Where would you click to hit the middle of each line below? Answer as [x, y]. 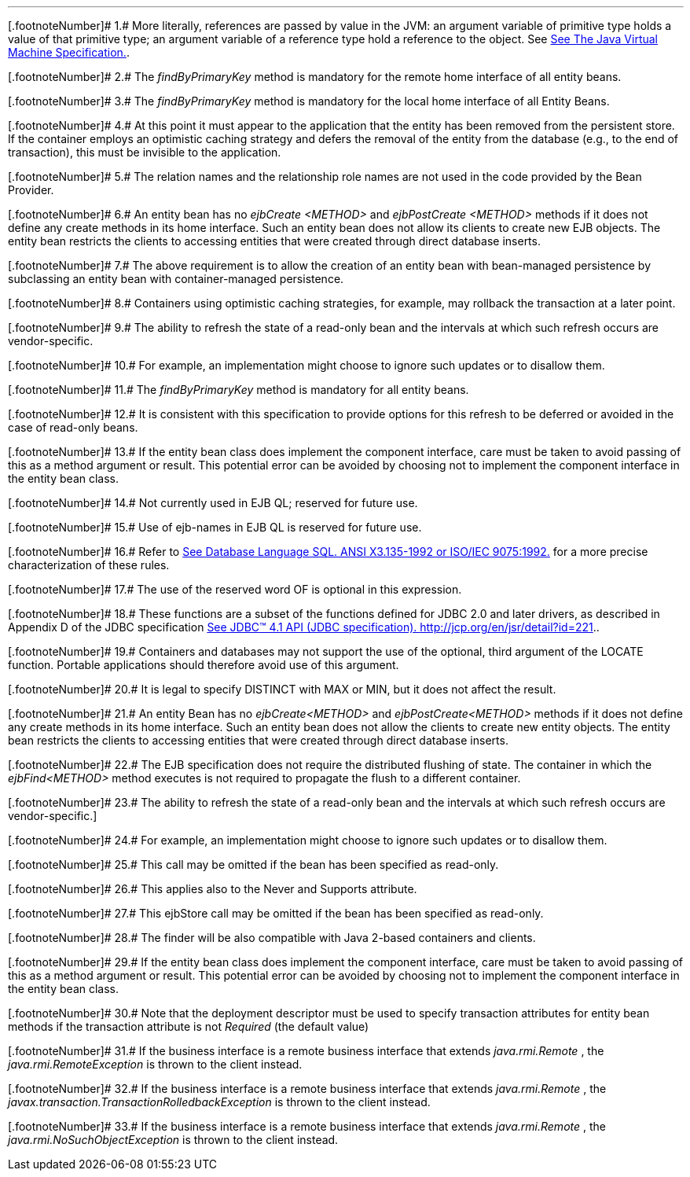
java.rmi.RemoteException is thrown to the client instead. [155, 1064]
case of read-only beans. [73, 427]
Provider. [31, 190]
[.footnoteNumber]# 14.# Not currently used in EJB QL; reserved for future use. [213, 503]
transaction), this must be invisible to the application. [145, 152]
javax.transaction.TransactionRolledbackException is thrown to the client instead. [219, 1102]
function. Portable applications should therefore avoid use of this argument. [204, 665]
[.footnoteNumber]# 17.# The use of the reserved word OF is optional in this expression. [235, 589]
